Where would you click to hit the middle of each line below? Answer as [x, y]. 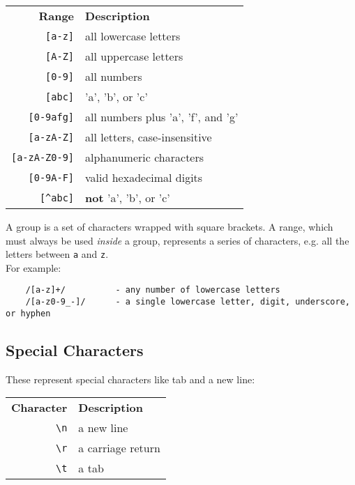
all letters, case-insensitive [149, 137]
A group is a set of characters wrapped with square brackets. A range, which [169, 226]
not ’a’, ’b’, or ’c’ [128, 198]
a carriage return [119, 448]
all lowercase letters [133, 36]
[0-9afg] [51, 117]
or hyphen [28, 313]
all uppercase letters [134, 56]
